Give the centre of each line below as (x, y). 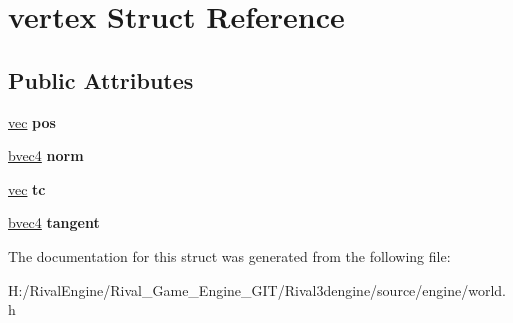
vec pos (32, 121)
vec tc (27, 188)
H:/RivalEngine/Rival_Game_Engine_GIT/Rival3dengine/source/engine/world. (257, 289)
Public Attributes (101, 79)
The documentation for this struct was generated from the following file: (229, 255)
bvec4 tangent (54, 222)
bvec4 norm (46, 155)
